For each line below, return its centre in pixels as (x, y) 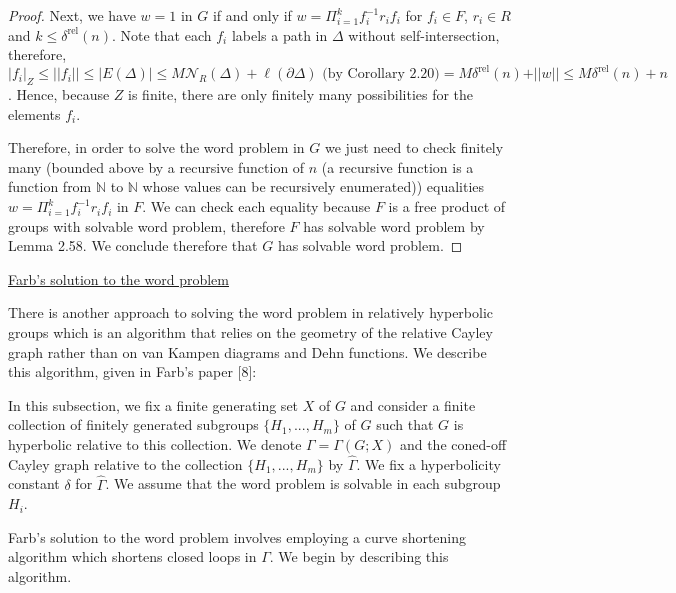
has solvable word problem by (394, 225)
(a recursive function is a (397, 166)
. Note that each (161, 34)
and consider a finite (413, 404)
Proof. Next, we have (72, 15)
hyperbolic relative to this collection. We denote (155, 443)
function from (50, 186)
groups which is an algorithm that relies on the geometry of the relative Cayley (250, 332)
